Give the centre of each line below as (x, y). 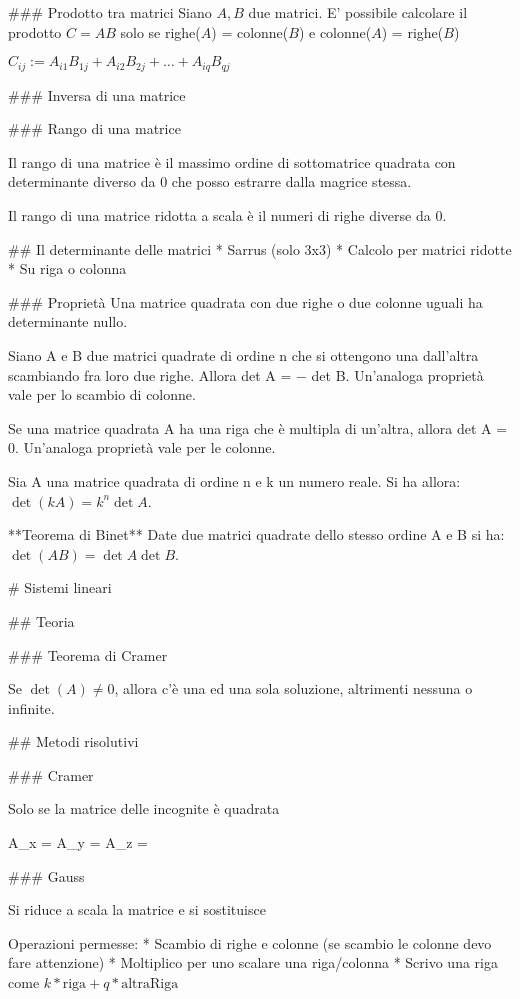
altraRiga (150, 984)
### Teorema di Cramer (88, 654)
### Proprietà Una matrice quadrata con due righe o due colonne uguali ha (245, 301)
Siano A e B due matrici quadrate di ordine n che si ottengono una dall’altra (243, 354)
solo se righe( (160, 31)
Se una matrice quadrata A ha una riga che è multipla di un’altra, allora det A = (258, 427)
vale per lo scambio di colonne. (102, 394)
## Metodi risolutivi (73, 741)
